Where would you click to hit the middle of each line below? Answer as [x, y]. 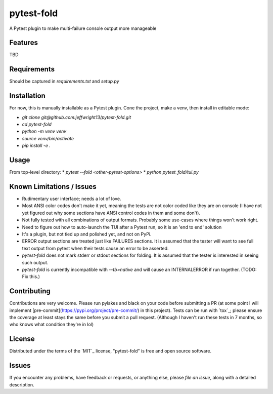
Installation [27, 96]
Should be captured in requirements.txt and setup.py [64, 82]
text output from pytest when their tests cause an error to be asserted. [95, 248]
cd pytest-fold [37, 125]
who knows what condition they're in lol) [52, 325]
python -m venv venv [44, 131]
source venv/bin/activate [48, 138]
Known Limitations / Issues [53, 187]
